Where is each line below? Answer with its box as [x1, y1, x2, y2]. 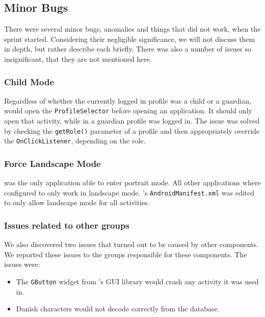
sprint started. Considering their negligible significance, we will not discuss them [4, 33, 255, 44]
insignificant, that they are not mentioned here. [4, 53, 152, 64]
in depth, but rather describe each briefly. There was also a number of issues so [4, 43, 251, 54]
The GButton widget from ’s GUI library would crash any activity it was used [16, 276, 259, 287]
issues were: [4, 259, 40, 270]
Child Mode [4, 75, 55, 88]
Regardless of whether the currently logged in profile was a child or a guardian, [4, 95, 251, 106]
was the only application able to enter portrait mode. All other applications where [4, 177, 261, 188]
